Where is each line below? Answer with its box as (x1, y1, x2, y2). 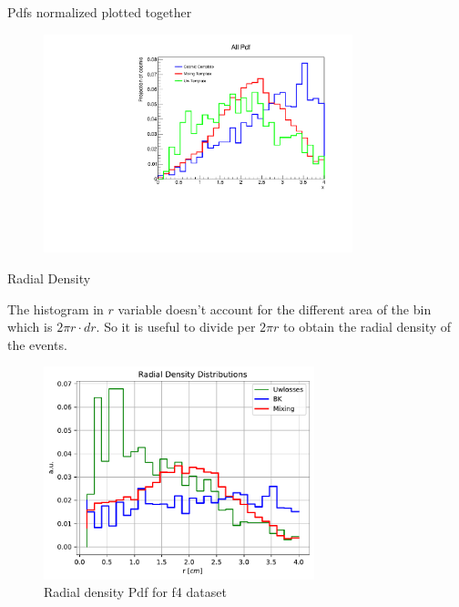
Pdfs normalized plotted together (7, 3, 192, 21)
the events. (7, 334, 67, 354)
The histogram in (7, 299, 104, 318)
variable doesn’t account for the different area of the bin (117, 299, 432, 318)
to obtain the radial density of (283, 317, 452, 336)
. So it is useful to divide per (96, 317, 256, 336)
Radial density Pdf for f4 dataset (44, 582, 227, 602)
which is (7, 317, 53, 336)
